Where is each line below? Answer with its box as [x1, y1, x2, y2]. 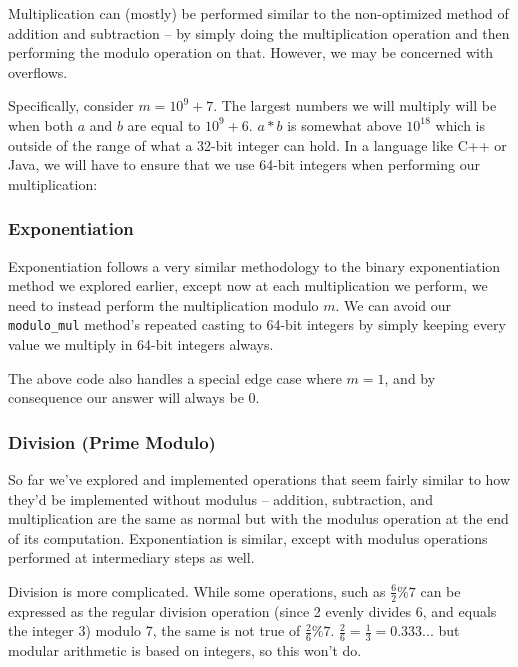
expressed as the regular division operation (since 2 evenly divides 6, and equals [8, 600, 497, 621]
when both [8, 114, 73, 135]
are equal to [127, 114, 201, 135]
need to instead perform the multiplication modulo [8, 294, 319, 315]
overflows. [8, 61, 68, 82]
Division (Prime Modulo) [8, 429, 216, 454]
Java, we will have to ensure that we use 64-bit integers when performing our [8, 154, 480, 175]
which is [435, 114, 485, 135]
